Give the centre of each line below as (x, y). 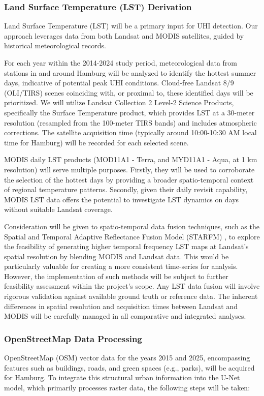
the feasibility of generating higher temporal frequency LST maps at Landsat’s (126, 246)
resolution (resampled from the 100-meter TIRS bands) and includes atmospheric (130, 122)
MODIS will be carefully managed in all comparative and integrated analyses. (125, 316)
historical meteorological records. (55, 45)
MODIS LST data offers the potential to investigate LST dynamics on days (122, 199)
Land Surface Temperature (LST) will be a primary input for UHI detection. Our (131, 26)
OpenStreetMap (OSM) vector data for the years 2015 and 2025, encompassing (127, 358)
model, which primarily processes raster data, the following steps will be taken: (127, 387)
